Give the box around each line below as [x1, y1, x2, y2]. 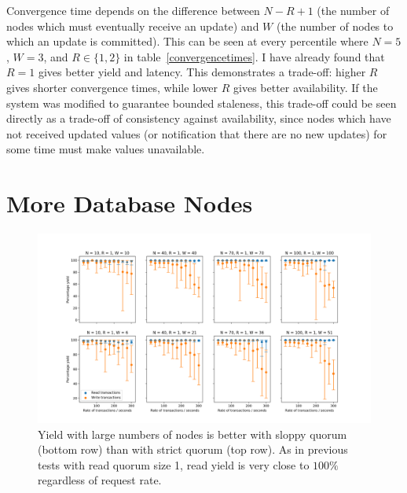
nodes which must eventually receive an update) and [6, 17, 259, 34]
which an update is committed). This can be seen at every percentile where [6, 33, 368, 50]
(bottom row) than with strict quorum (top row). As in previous [38, 441, 348, 458]
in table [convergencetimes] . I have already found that [123, 48, 385, 64]
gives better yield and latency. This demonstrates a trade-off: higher [38, 64, 366, 80]
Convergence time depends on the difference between [6, 2, 260, 18]
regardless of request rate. [38, 472, 162, 488]
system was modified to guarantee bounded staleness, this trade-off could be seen [6, 94, 397, 111]
